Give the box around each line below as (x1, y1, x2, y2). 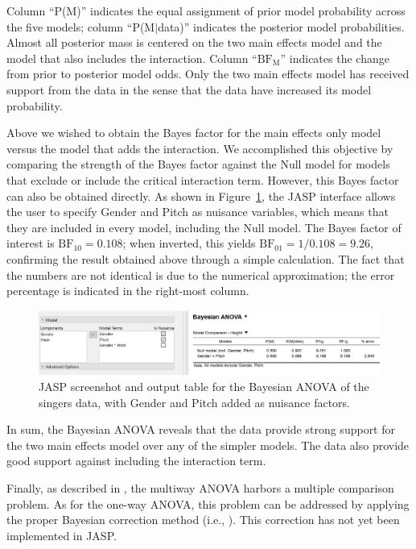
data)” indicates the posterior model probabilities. (158, 18, 405, 35)
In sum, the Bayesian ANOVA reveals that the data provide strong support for (6, 421, 395, 438)
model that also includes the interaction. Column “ (6, 49, 257, 66)
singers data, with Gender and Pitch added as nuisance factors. (39, 393, 350, 410)
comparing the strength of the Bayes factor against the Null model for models (6, 156, 390, 173)
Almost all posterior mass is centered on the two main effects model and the (6, 34, 382, 51)
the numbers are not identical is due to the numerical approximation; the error (6, 266, 395, 283)
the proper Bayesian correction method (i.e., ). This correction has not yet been (6, 511, 400, 528)
